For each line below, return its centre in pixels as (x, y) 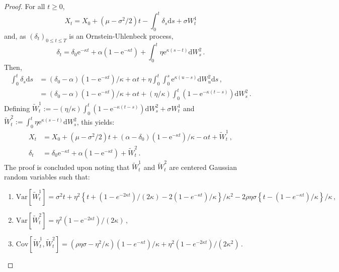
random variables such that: (47, 177)
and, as (15, 35)
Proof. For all (25, 6)
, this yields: (96, 121)
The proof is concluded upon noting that (67, 167)
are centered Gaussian (203, 167)
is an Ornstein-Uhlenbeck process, (121, 35)
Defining (17, 108)
